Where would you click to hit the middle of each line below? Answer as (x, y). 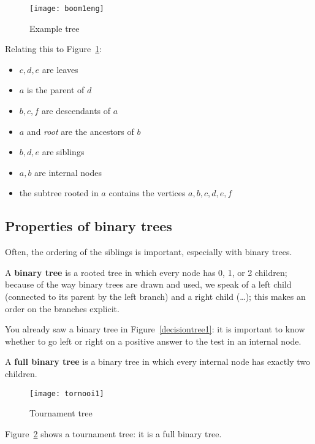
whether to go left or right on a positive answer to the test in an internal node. (153, 341)
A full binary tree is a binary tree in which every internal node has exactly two (158, 362)
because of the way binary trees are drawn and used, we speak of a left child (148, 284)
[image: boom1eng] (67, 9)
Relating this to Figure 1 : (54, 49)
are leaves (60, 69)
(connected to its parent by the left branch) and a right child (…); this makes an (155, 296)
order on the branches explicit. (62, 308)
